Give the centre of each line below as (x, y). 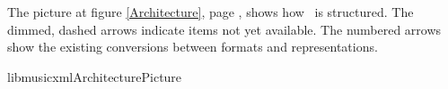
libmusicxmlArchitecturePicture (95, 76)
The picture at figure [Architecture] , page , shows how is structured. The (211, 12)
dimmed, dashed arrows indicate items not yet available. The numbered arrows (224, 29)
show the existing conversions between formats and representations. (193, 47)
